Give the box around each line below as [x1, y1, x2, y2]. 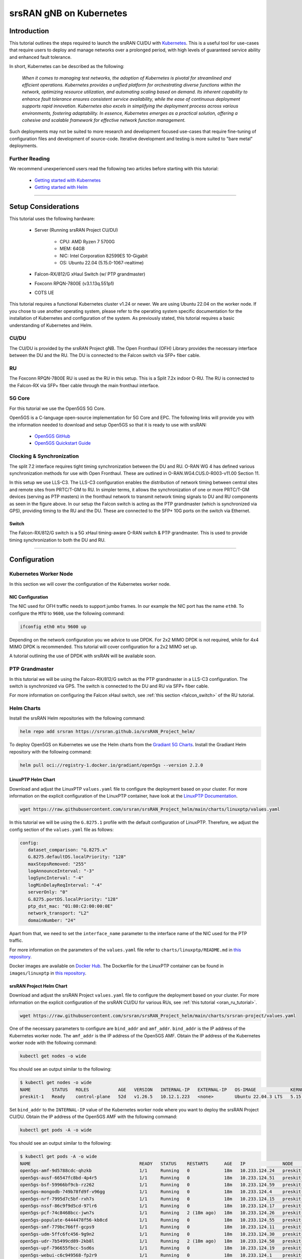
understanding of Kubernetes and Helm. [9, 322, 93, 328]
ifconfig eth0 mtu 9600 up [20, 623, 87, 630]
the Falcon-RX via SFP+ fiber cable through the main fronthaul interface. [9, 382, 160, 388]
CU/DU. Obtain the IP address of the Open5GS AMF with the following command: [9, 1113, 178, 1120]
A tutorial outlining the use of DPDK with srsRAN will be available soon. [9, 653, 157, 659]
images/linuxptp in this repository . [9, 970, 87, 976]
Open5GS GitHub [34, 433, 70, 439]
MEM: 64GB [59, 246, 85, 252]
